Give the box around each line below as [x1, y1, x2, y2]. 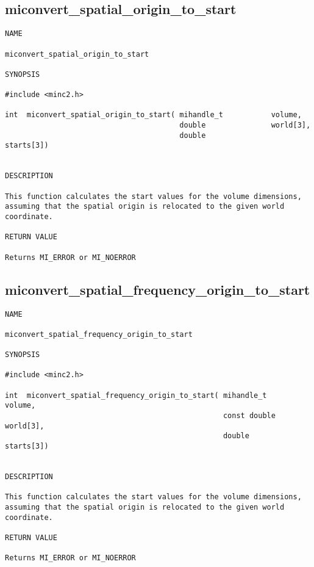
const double [223, 411, 276, 421]
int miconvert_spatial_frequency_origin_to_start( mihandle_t [5, 391, 267, 400]
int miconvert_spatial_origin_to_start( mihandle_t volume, [5, 110, 302, 120]
